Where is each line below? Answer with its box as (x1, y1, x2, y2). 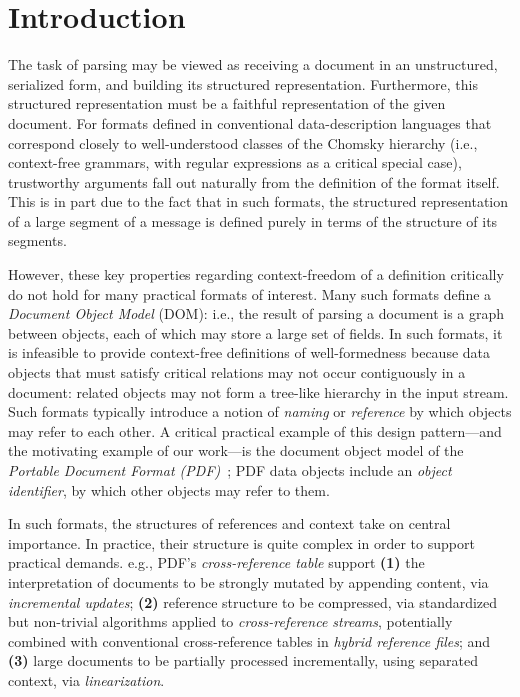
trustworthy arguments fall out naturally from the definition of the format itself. (8, 171, 500, 192)
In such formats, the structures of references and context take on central (8, 513, 451, 534)
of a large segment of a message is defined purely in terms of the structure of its (8, 210, 498, 231)
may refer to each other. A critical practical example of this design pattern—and (8, 420, 502, 441)
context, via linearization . (8, 669, 165, 690)
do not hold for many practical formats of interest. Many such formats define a (8, 283, 492, 304)
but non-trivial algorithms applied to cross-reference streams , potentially (8, 611, 453, 632)
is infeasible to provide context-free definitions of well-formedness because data (8, 342, 491, 363)
